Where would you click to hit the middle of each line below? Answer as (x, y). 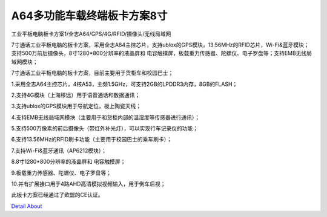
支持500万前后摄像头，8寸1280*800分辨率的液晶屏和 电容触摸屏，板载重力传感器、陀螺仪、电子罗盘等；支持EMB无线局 (161, 53)
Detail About (27, 206)
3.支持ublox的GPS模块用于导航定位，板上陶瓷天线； (76, 106)
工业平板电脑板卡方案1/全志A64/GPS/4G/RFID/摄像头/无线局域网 (91, 34)
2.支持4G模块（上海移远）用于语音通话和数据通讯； (76, 95)
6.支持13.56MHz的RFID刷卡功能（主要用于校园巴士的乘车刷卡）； (92, 140)
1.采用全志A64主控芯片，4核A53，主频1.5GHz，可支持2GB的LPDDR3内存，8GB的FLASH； (124, 84)
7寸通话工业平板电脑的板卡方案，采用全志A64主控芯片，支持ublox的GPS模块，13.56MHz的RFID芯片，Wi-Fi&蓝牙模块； (160, 45)
